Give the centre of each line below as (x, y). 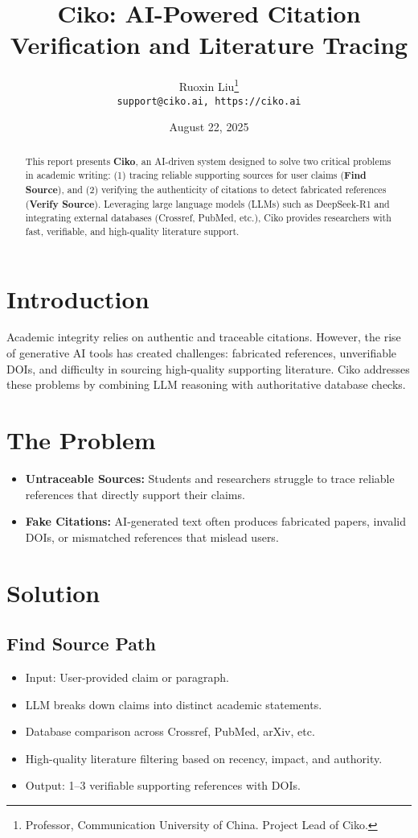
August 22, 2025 (209, 127)
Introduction (78, 298)
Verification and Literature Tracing (209, 45)
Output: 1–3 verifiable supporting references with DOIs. (163, 785)
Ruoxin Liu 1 (209, 85)
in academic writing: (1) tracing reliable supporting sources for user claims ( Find (196, 175)
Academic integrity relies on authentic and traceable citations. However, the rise (204, 337)
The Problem (81, 440)
